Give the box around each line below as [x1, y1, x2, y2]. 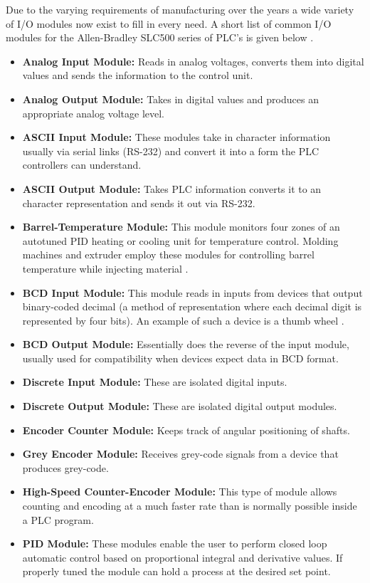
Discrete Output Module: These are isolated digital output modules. [22, 399, 337, 414]
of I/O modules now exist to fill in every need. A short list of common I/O [6, 16, 332, 31]
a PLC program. [22, 512, 94, 527]
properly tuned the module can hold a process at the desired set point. [22, 564, 331, 579]
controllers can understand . [22, 157, 142, 172]
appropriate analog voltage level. [22, 105, 165, 120]
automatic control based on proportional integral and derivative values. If [22, 550, 343, 564]
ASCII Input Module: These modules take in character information [22, 130, 331, 145]
